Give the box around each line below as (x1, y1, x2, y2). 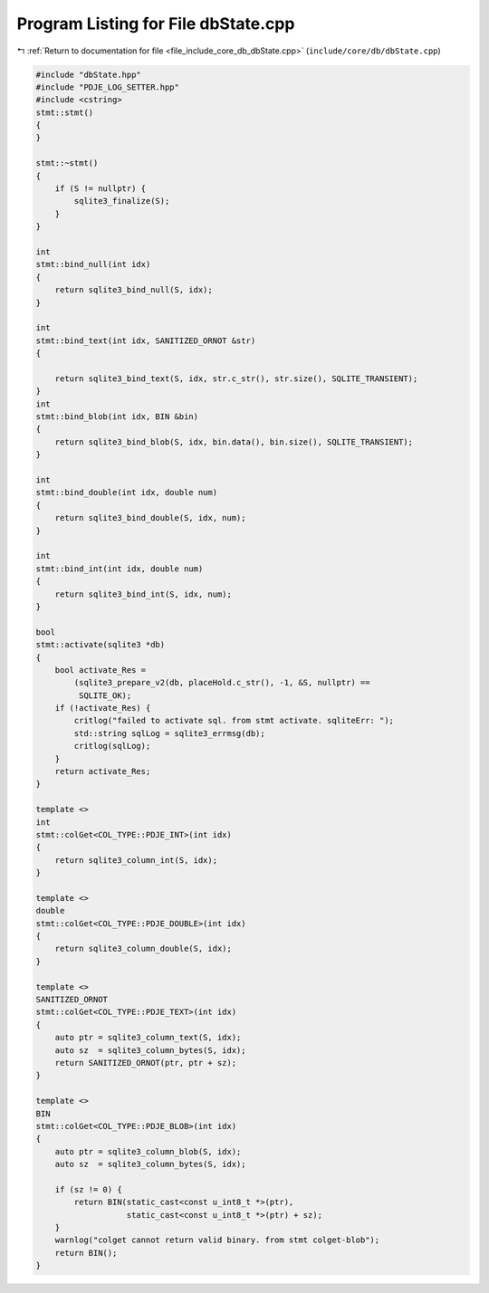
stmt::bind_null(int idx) (35, 259, 151, 270)
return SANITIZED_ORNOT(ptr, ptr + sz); (54, 1058, 237, 1068)
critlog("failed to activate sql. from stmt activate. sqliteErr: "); (73, 715, 394, 726)
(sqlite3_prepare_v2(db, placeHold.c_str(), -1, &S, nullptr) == (73, 677, 370, 688)
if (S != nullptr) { (54, 184, 147, 194)
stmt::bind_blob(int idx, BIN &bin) (35, 412, 199, 422)
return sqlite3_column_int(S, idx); (54, 855, 217, 865)
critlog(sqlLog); (73, 741, 151, 752)
